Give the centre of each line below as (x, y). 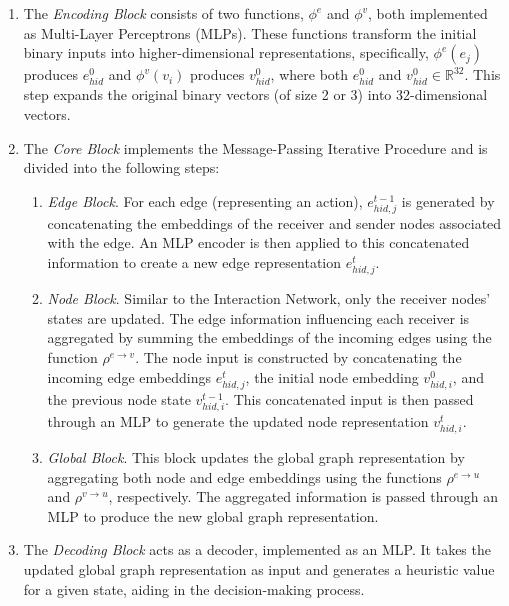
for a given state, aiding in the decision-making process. (194, 588)
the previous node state (119, 398)
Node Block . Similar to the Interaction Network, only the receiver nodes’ (269, 298)
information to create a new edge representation (194, 262)
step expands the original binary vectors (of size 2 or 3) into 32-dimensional (255, 94)
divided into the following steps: (121, 167)
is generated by (448, 200)
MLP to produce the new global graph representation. (213, 515)
